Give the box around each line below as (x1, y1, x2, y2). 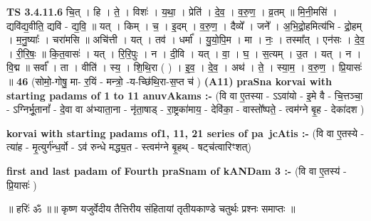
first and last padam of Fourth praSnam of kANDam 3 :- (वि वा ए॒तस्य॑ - (6, 163, 347, 178)
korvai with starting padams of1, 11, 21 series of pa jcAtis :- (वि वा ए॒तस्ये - (6, 125, 365, 140)
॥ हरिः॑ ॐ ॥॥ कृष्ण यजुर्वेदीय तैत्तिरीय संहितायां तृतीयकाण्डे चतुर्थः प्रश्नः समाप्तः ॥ (6, 201, 296, 216)
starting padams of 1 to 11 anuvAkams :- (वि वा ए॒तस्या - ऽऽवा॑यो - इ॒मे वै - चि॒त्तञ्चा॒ (6, 87, 363, 102)
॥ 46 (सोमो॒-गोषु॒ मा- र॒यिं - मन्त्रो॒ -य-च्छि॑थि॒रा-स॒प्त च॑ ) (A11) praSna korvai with (6, 73, 332, 88)
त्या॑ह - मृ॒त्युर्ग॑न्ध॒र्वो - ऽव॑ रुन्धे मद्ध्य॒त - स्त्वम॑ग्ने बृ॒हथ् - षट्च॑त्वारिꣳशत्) (6, 139, 251, 154)
